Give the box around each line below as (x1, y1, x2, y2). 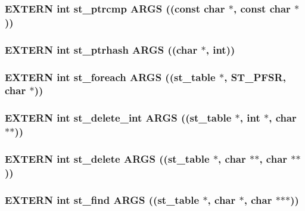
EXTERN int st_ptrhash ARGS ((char (5, 42, 198, 57)
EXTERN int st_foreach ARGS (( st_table (5, 69, 216, 84)
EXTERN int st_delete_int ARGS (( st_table (5, 110, 232, 125)
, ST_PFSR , (224, 69, 286, 84)
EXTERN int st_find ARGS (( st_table (5, 192, 200, 207)
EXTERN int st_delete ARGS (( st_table (5, 151, 210, 166)
